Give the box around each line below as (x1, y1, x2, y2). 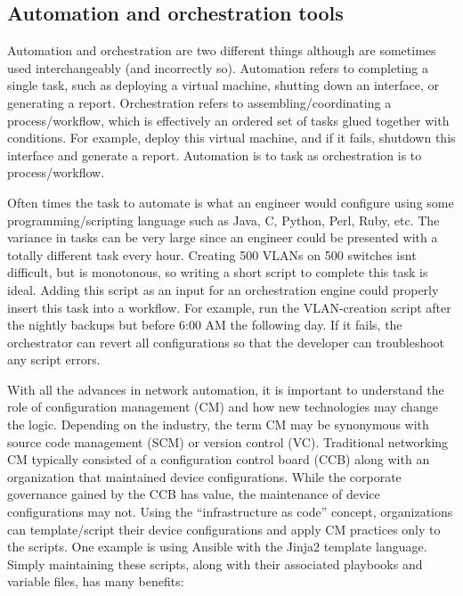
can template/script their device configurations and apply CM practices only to (7, 519, 441, 538)
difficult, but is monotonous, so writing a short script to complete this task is (7, 263, 428, 282)
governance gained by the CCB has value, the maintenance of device (7, 485, 380, 503)
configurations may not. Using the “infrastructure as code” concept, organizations (7, 502, 453, 521)
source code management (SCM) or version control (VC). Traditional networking (7, 432, 449, 451)
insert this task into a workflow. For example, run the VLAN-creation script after (7, 298, 451, 316)
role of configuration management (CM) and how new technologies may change (7, 397, 438, 416)
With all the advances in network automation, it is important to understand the (7, 380, 444, 398)
